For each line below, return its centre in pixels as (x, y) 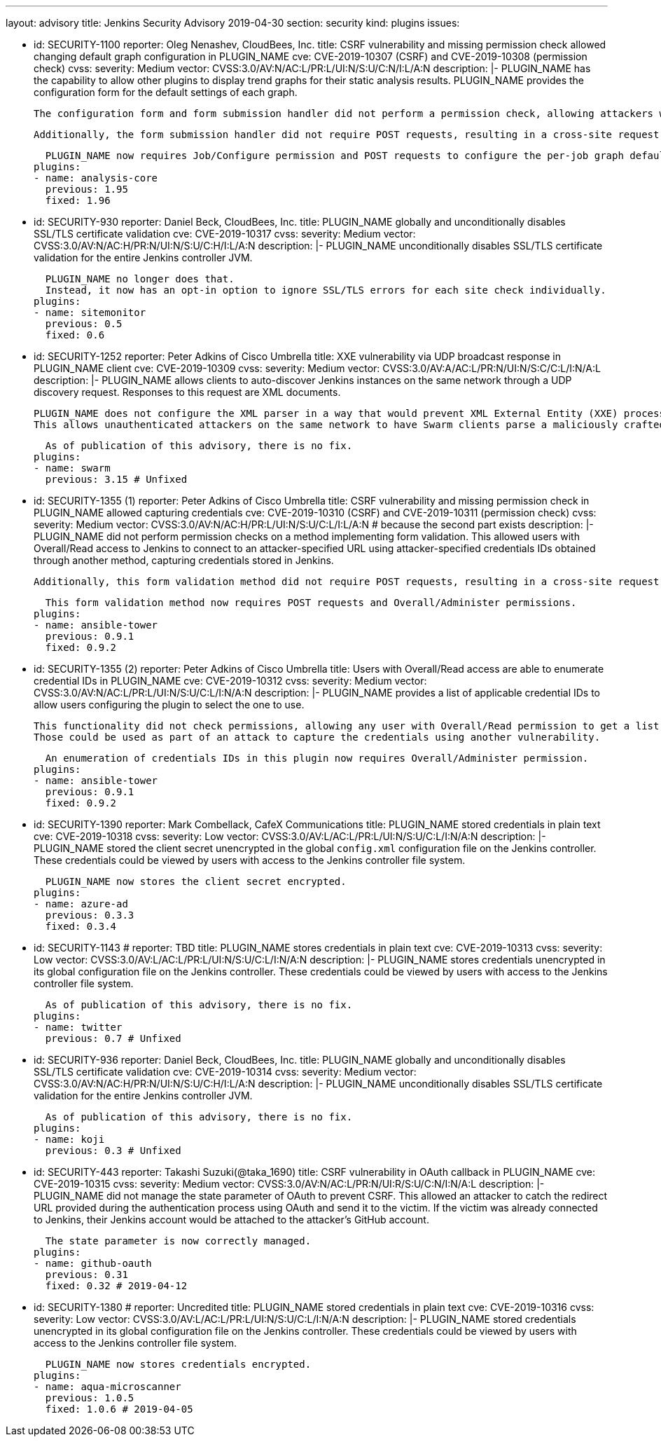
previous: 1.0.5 (90, 1398)
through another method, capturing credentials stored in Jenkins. (184, 560)
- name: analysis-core (96, 178)
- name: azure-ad (81, 904)
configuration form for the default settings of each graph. (166, 92)
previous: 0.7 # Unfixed (113, 1038)
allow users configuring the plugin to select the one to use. (169, 705)
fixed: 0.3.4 (81, 926)
